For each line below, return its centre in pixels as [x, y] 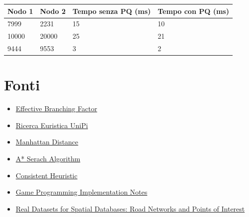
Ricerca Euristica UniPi [52, 125]
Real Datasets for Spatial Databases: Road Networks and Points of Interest [130, 208]
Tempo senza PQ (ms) [112, 11]
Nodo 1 [20, 11]
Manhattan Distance [47, 142]
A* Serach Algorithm [48, 159]
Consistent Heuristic [46, 175]
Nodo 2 [53, 11]
